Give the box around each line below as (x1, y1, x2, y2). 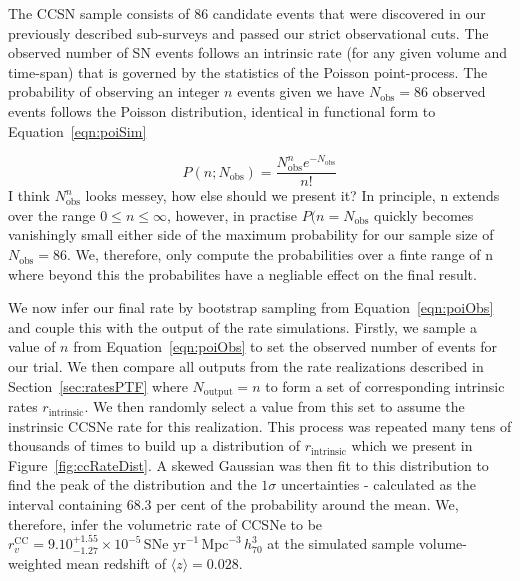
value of (8, 336, 56, 357)
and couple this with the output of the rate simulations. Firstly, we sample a (8, 316, 477, 337)
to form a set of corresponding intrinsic (265, 375, 505, 396)
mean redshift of (66, 552, 167, 573)
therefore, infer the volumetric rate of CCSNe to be (8, 513, 323, 534)
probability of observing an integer (8, 81, 220, 102)
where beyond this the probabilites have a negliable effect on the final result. (8, 263, 477, 284)
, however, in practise (166, 204, 297, 225)
